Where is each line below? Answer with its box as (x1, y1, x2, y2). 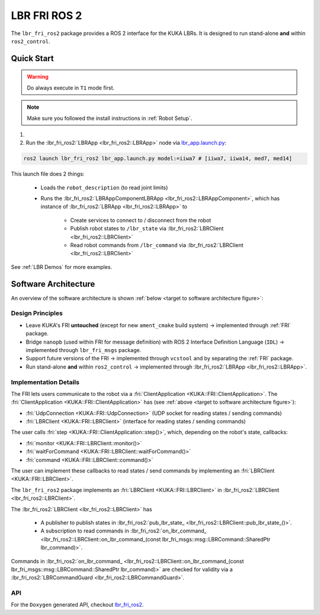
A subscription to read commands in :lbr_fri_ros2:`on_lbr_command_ (40, 527, 207, 534)
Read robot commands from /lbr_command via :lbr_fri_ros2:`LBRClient (70, 242, 244, 249)
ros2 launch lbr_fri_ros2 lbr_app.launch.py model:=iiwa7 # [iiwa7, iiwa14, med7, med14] (23, 155, 293, 162)
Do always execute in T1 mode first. (27, 84, 115, 91)
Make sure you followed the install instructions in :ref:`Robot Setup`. (27, 115, 193, 122)
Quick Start (11, 53, 54, 64)
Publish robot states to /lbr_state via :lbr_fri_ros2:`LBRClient (70, 225, 224, 232)
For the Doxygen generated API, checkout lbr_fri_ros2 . (11, 601, 144, 608)
